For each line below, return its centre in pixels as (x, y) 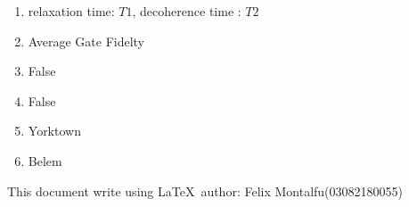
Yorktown (54, 131)
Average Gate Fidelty (86, 41)
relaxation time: (71, 11)
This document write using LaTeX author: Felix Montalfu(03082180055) (205, 190)
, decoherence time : (187, 11)
